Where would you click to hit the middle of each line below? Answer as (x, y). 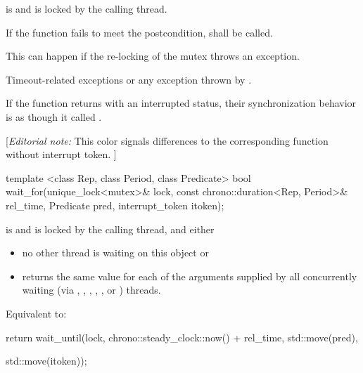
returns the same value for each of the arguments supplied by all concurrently (190, 276)
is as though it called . (54, 116)
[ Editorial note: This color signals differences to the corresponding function (167, 140)
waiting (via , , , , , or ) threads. (91, 290)
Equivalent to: (36, 313)
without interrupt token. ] (61, 154)
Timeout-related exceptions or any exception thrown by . (129, 79)
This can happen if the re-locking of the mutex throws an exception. (153, 56)
